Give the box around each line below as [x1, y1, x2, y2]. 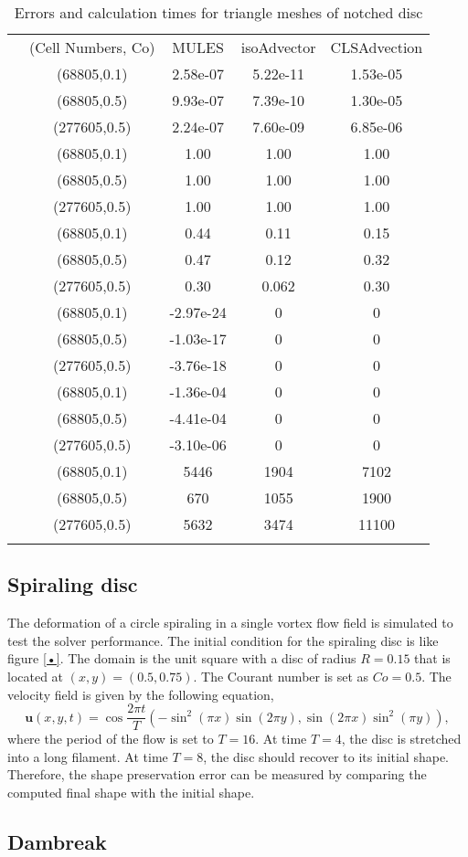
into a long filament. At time [7, 746, 168, 766]
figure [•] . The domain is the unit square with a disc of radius [7, 649, 356, 668]
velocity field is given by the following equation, [7, 684, 274, 704]
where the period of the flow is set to [7, 729, 214, 748]
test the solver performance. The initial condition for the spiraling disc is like [7, 630, 439, 650]
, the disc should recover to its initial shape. [203, 746, 449, 766]
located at [7, 666, 64, 685]
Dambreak [7, 828, 107, 855]
